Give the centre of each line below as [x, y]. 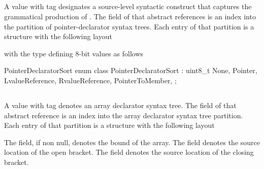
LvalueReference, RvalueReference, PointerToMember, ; [90, 80]
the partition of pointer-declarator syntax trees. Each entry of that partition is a [129, 26]
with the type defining [39, 53]
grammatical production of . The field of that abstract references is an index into [130, 16]
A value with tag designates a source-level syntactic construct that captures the [128, 6]
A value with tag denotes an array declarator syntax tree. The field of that [120, 105]
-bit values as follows [111, 53]
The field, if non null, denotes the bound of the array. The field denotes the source [132, 142]
